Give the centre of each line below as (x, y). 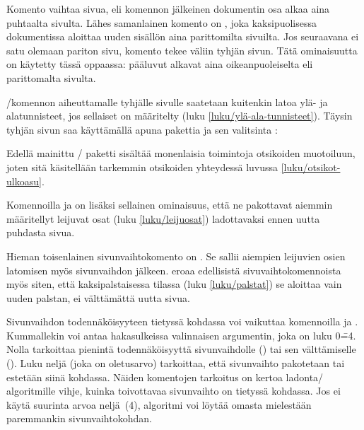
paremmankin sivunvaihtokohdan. (79, 418)
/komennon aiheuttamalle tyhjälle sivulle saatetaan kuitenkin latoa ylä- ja (167, 101)
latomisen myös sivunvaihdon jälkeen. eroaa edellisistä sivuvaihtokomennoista (174, 270)
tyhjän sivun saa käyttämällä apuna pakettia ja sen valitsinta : (142, 129)
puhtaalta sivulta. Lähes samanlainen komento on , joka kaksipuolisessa (162, 22)
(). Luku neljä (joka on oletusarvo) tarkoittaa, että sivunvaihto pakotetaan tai (176, 363)
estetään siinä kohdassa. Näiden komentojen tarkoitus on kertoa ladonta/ (165, 377)
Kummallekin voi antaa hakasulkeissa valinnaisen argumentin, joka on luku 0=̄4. (181, 335)
